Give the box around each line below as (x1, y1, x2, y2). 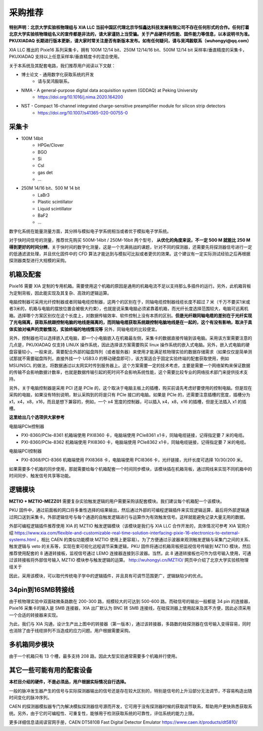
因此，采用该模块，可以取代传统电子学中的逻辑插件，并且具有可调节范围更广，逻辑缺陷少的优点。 (9, 573, 206, 579)
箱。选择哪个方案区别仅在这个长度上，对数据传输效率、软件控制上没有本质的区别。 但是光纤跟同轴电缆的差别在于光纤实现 (9, 312, 252, 319)
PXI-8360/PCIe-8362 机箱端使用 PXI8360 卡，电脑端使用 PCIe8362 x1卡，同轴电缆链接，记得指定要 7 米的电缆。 (21, 439, 249, 445)
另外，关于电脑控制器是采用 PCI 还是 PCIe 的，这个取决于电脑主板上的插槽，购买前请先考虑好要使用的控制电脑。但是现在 (9, 385, 252, 391)
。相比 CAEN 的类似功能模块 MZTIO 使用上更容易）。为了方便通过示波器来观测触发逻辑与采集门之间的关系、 (37, 536, 253, 543)
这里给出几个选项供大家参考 (9, 414, 65, 420)
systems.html (9, 536, 36, 543)
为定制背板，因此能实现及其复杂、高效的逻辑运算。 (9, 290, 112, 296)
